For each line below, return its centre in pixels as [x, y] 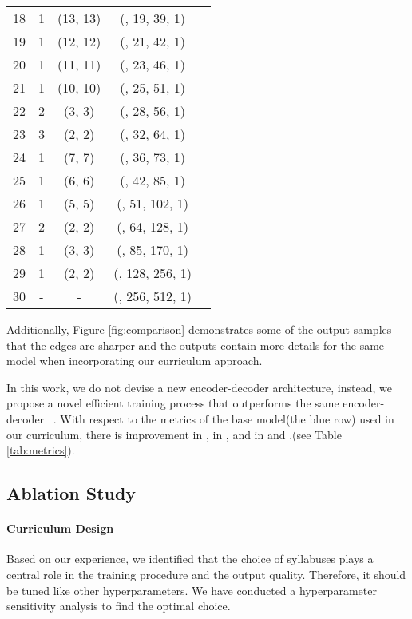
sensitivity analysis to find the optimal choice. [119, 606]
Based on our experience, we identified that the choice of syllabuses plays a [190, 559]
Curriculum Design [60, 528]
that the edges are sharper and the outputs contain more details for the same [196, 345]
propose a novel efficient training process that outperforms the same [173, 403]
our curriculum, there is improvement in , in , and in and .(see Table [174, 434]
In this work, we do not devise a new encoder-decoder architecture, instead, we [199, 387]
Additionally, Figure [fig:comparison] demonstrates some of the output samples [199, 329]
